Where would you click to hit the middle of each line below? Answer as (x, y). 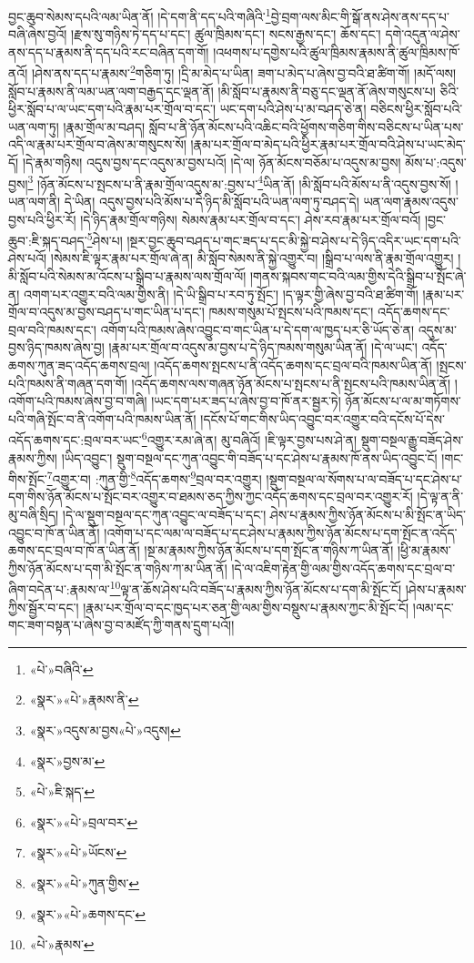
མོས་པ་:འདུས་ (436, 162)
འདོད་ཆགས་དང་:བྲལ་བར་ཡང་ (75, 439)
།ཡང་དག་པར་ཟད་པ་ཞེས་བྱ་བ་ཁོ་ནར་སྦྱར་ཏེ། (246, 401)
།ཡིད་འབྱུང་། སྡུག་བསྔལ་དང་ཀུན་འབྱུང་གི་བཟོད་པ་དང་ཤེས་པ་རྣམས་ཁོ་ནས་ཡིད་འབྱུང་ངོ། (249, 457)
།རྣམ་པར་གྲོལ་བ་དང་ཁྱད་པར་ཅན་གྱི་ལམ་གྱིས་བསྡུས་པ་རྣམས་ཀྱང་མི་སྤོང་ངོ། (246, 607)
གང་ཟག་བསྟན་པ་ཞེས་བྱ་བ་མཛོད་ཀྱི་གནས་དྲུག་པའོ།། (121, 625)
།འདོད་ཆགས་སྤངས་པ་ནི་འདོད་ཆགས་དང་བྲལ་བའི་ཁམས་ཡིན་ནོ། (293, 365)
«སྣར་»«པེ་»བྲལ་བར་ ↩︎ (84, 821)
